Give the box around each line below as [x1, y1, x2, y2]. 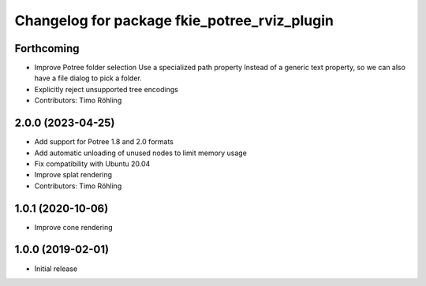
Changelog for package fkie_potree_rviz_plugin [14, 12, 334, 29]
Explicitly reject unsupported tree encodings [34, 84, 179, 94]
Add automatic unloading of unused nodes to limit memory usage [34, 148, 248, 158]
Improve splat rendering [34, 170, 113, 180]
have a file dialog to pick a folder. [34, 73, 142, 83]
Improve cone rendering [34, 222, 114, 232]
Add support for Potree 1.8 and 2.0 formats [34, 137, 174, 147]
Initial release [34, 264, 78, 273]
